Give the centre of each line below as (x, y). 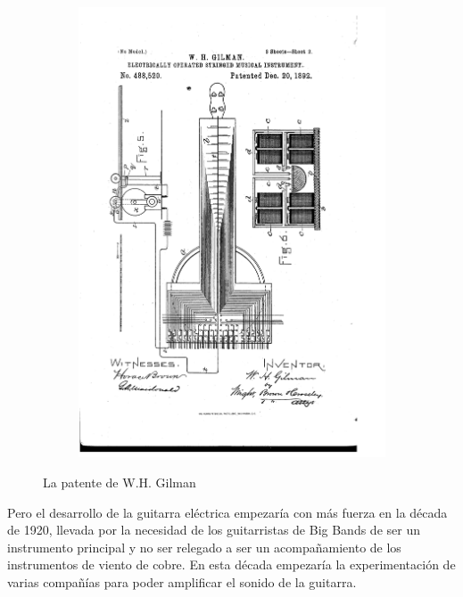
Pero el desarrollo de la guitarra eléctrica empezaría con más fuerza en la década (227, 512)
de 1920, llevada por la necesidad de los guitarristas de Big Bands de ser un (214, 530)
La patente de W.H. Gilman (120, 482)
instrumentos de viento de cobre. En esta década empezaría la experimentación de (231, 564)
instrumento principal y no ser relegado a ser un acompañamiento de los (204, 547)
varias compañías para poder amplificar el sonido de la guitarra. (182, 581)
